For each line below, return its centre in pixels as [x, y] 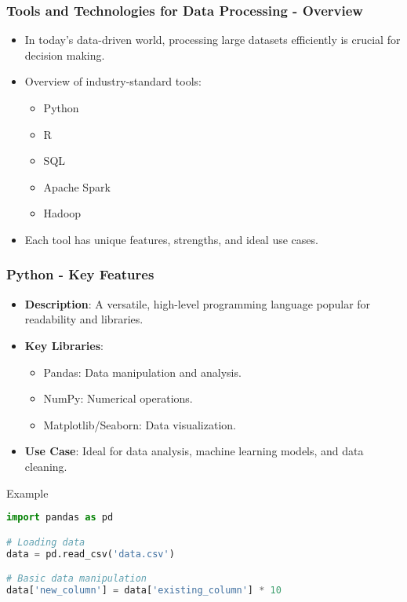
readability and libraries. [84, 319]
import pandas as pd [60, 518]
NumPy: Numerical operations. [118, 398]
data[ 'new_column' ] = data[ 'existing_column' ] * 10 [144, 590]
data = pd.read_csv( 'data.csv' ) [91, 554]
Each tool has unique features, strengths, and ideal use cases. [171, 239]
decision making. [65, 55]
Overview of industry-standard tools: [113, 81]
